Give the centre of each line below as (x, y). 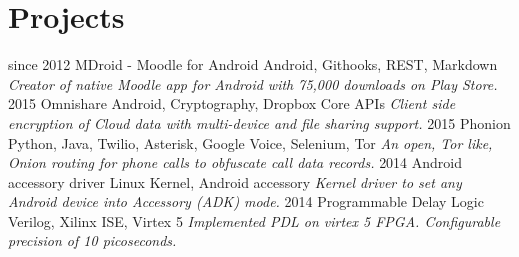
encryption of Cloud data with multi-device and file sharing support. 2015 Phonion (259, 122)
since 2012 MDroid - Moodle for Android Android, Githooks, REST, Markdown (253, 64)
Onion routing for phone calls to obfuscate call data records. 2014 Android (235, 162)
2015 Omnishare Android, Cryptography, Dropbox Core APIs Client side (232, 103)
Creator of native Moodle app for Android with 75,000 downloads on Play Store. (253, 83)
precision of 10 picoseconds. (92, 240)
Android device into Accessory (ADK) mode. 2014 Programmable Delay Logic (246, 201)
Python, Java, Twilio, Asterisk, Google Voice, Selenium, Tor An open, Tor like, (250, 142)
